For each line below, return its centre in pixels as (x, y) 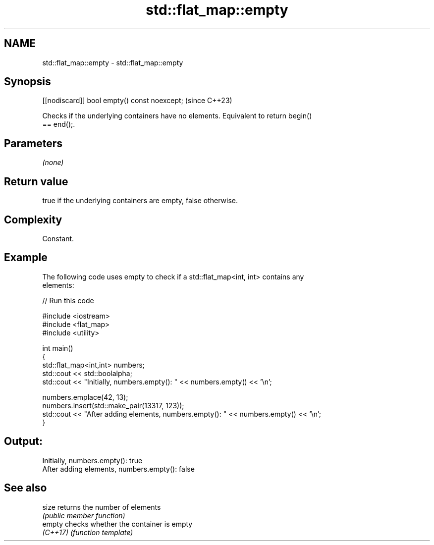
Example (26, 258)
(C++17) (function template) (88, 532)
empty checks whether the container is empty (117, 524)
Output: (23, 441)
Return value (36, 181)
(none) (53, 163)
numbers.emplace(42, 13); (85, 397)
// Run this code (68, 300)
